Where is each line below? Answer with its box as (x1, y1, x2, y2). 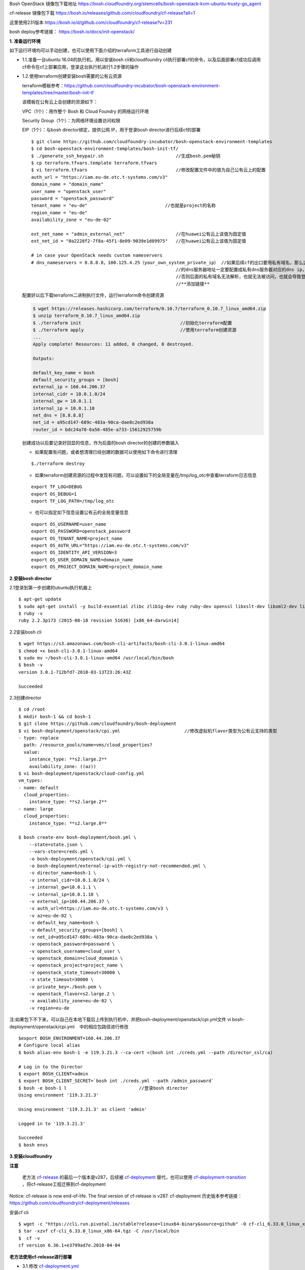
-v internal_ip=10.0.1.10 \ (28, 892, 99, 897)
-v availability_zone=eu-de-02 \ (28, 998, 113, 1004)
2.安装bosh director (9, 575, 52, 581)
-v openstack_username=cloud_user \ (28, 948, 120, 954)
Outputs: (33, 356, 55, 361)
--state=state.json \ (28, 841, 83, 847)
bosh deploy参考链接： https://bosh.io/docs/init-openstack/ (9, 28, 135, 35)
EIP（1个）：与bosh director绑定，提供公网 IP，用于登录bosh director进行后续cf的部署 (22, 127, 201, 133)
